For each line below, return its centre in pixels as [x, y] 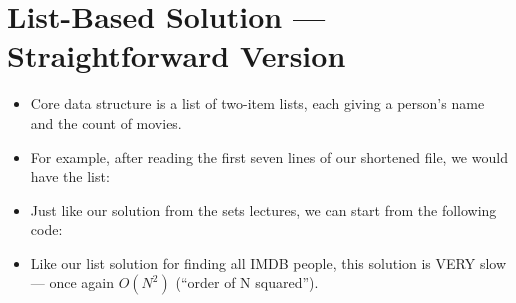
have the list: [70, 176]
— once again [72, 282]
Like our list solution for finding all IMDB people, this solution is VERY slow [268, 262]
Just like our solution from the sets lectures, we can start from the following [263, 209]
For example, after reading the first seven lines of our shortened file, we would [269, 156]
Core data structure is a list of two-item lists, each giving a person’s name [257, 103]
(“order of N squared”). [247, 282]
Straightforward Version [176, 55]
